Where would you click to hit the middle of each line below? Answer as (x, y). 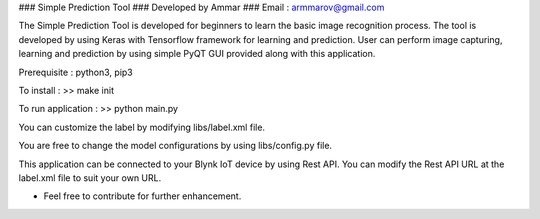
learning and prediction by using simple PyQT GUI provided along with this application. (197, 54)
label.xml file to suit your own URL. (90, 177)
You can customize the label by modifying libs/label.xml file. (141, 127)
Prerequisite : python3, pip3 (76, 72)
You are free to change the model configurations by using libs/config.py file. (175, 146)
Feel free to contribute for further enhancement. (142, 196)
